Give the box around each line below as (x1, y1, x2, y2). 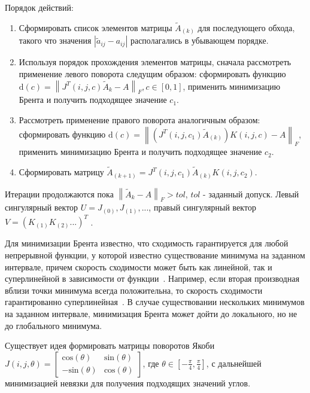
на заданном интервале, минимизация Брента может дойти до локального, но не (5, 307, 297, 319)
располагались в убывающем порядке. (130, 34, 269, 47)
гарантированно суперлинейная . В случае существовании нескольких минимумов (5, 295, 305, 308)
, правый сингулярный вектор (148, 201, 256, 214)
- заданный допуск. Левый (203, 188, 299, 200)
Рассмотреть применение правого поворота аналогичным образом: (19, 113, 260, 126)
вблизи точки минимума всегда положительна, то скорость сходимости (5, 284, 263, 296)
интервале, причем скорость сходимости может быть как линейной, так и (5, 260, 272, 273)
